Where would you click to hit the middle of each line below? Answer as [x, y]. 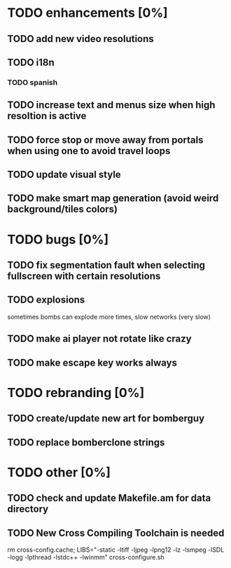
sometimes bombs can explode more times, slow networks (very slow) [109, 317]
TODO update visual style [64, 175]
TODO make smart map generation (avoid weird [113, 199]
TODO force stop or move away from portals [105, 140]
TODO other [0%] [59, 472]
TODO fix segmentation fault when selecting [106, 265]
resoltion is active [47, 116]
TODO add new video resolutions [80, 39]
